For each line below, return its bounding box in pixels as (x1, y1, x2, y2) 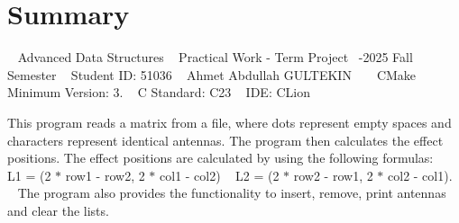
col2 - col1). (388, 165, 453, 184)
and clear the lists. (7, 201, 109, 219)
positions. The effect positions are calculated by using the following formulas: (7, 148, 434, 167)
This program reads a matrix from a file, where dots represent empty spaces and (7, 112, 452, 131)
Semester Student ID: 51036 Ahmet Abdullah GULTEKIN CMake (7, 65, 417, 84)
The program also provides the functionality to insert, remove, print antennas (17, 183, 446, 202)
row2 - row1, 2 (293, 165, 373, 184)
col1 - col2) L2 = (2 (160, 165, 280, 184)
